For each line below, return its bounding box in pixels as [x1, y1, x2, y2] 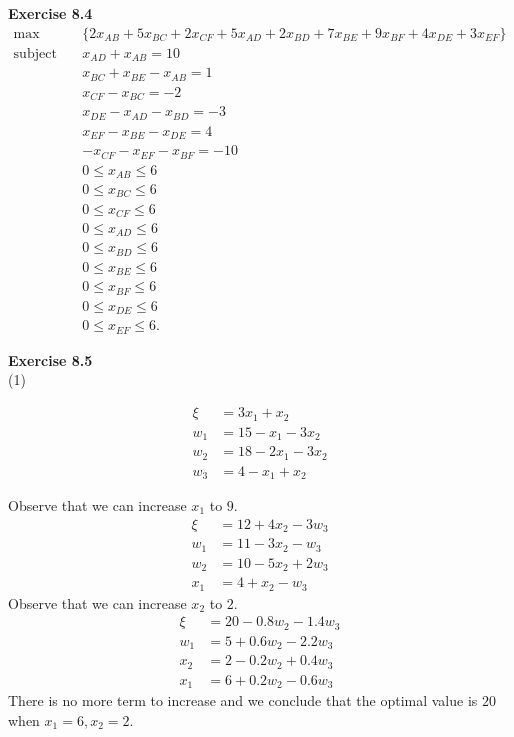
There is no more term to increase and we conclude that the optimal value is [8, 690, 478, 711]
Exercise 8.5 [8, 349, 93, 370]
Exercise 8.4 [8, 3, 93, 23]
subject [13, 46, 57, 61]
